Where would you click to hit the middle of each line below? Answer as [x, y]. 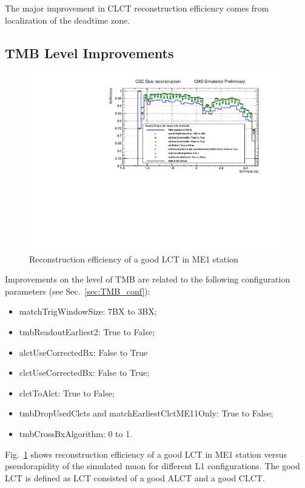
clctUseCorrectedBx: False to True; [84, 373]
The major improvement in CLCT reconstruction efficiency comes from [137, 8]
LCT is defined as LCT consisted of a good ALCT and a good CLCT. [135, 477]
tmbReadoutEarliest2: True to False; [87, 332]
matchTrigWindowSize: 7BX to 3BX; [88, 311]
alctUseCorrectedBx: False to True [83, 352]
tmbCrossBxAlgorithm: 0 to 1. [76, 433]
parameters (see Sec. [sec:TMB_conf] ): [78, 291]
